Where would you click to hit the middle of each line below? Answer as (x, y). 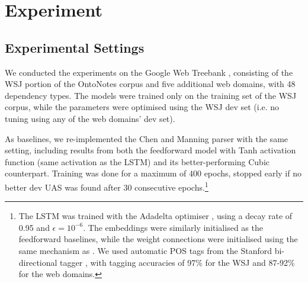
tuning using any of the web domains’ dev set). (90, 118)
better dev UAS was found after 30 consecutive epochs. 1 (107, 186)
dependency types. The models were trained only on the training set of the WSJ (151, 95)
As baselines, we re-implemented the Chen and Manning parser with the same (147, 138)
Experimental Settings (75, 47)
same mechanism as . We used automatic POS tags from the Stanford (145, 250)
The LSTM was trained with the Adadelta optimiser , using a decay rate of (155, 216)
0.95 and (34, 227)
